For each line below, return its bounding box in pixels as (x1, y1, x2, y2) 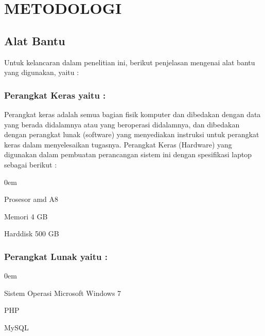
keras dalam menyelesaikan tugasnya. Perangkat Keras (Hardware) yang (4, 139, 232, 150)
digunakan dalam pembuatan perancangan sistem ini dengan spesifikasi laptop (4, 149, 252, 160)
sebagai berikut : (4, 159, 57, 170)
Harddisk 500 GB (4, 228, 59, 239)
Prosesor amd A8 (4, 194, 59, 204)
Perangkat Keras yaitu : (4, 88, 106, 101)
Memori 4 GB (4, 211, 48, 221)
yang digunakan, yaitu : (4, 67, 79, 78)
